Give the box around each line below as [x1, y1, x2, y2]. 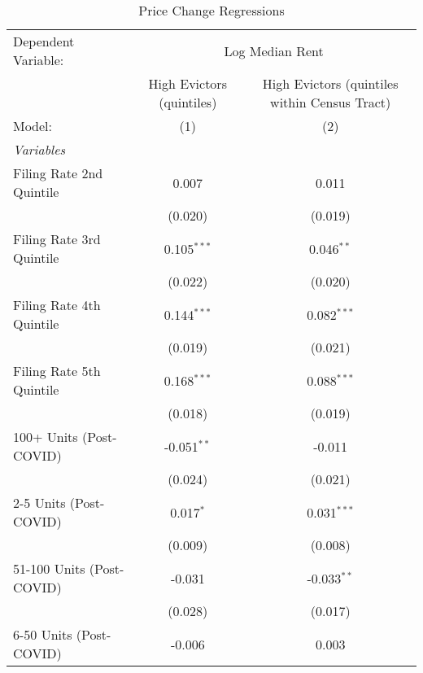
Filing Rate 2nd [13, 164, 103, 182]
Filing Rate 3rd [13, 229, 101, 248]
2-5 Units [13, 493, 66, 512]
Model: [13, 116, 53, 135]
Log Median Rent [224, 41, 324, 60]
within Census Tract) [270, 93, 391, 111]
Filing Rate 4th [13, 295, 101, 314]
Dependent [13, 32, 75, 50]
